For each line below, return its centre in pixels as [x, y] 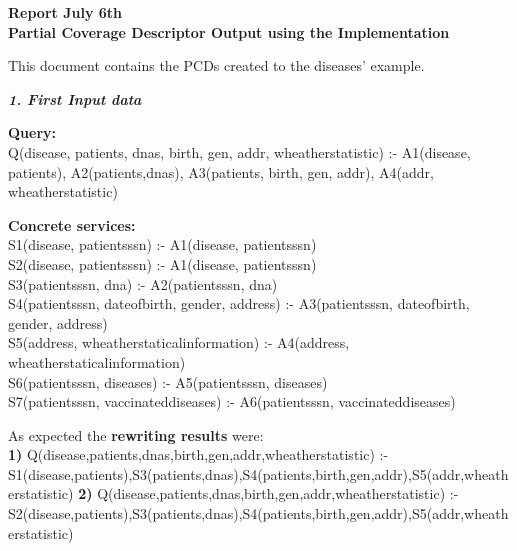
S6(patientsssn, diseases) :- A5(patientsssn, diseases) [168, 381]
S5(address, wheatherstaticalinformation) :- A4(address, [179, 342]
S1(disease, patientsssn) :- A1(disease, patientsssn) [162, 244]
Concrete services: [72, 224]
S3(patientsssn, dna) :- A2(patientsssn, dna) [143, 283]
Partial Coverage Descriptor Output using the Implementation [229, 31]
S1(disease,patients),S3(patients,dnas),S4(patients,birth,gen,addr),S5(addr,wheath [258, 473]
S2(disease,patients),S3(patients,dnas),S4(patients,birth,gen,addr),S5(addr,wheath [258, 513]
